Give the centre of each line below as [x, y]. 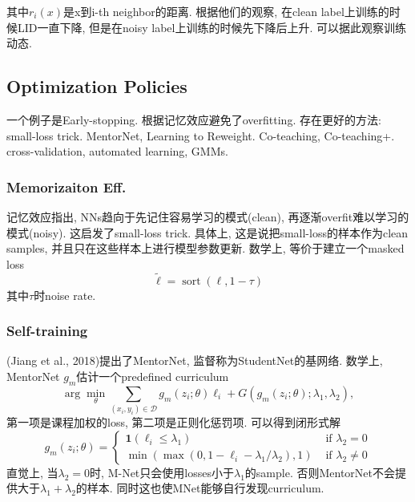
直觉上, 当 [32, 472]
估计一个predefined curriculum [153, 376]
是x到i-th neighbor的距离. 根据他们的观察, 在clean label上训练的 [226, 11]
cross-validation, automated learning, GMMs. [117, 151]
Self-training [47, 331]
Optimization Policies [97, 86]
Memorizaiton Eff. [66, 186]
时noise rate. [65, 295]
